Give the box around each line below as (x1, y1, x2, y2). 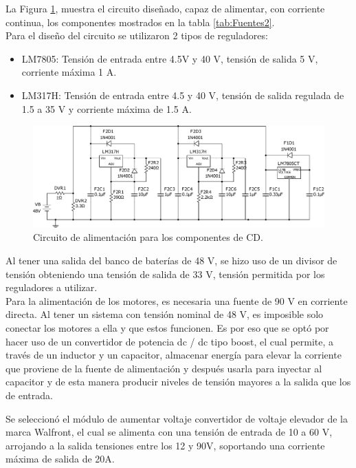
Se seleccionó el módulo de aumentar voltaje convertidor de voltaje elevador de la (5, 411, 348, 425)
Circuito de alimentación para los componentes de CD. (33, 230, 263, 244)
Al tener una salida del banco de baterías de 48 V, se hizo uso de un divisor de (5, 253, 337, 267)
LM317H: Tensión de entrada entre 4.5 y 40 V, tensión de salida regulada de (21, 87, 344, 102)
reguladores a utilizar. (5, 280, 98, 295)
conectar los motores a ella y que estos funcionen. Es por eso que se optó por (5, 320, 329, 334)
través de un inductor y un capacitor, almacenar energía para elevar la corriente (5, 348, 342, 362)
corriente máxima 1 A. (21, 65, 117, 79)
